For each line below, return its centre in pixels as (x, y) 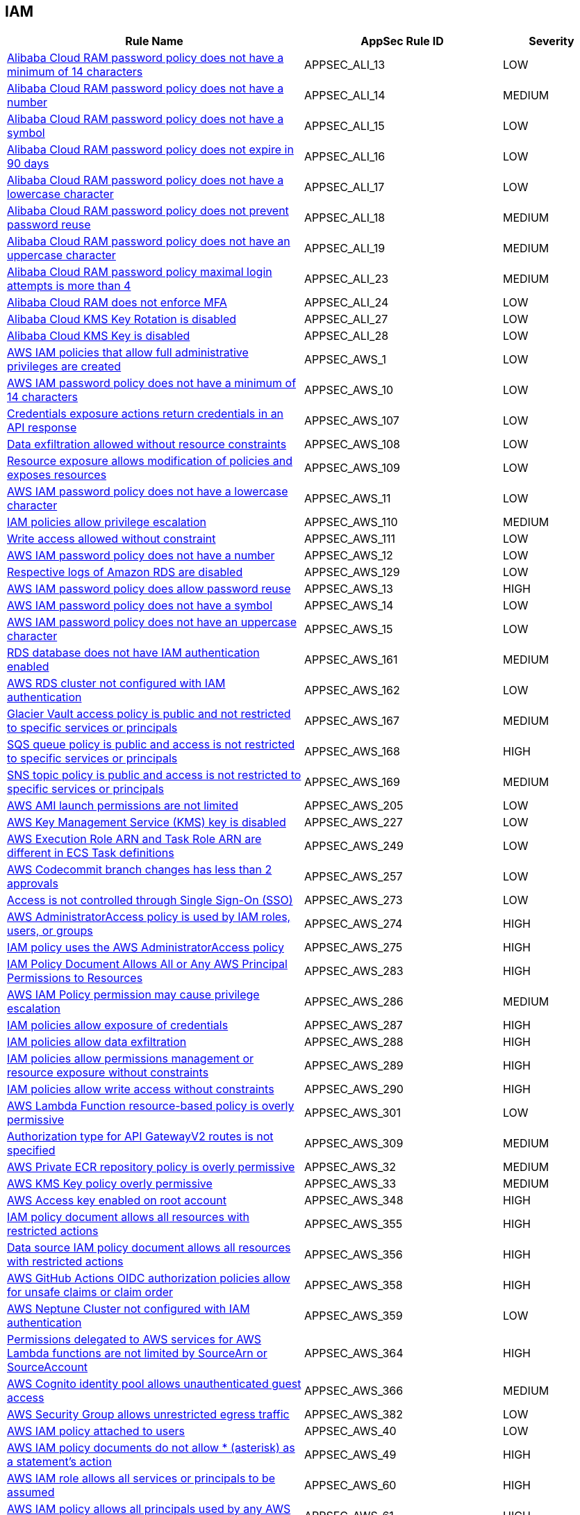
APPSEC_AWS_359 (354, 1316)
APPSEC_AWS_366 (354, 1391)
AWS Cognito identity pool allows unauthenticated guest (154, 1384)
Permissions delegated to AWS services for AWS (134, 1340)
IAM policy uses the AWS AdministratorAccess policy (146, 948)
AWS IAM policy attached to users (96, 1431)
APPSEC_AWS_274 (354, 924)
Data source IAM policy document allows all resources (149, 1248)
